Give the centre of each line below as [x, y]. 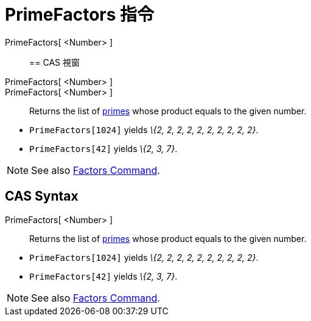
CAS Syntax [42, 196]
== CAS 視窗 [54, 62]
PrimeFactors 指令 [80, 15]
